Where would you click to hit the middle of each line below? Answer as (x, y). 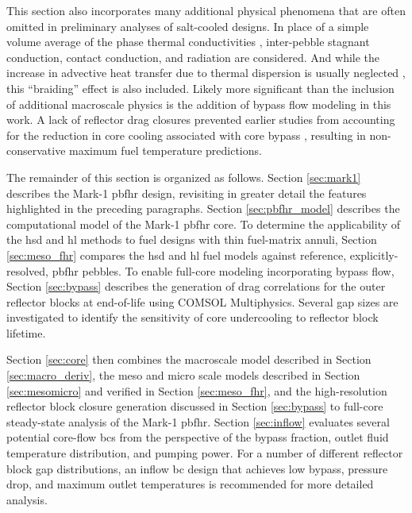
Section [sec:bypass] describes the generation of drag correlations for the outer (196, 286)
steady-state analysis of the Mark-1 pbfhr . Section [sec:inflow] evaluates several (198, 421)
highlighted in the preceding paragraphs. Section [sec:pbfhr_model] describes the (203, 208)
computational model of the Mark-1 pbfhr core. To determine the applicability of (204, 224)
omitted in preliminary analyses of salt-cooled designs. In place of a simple (188, 26)
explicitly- (374, 255)
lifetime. (26, 332)
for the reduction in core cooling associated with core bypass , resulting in (186, 135)
